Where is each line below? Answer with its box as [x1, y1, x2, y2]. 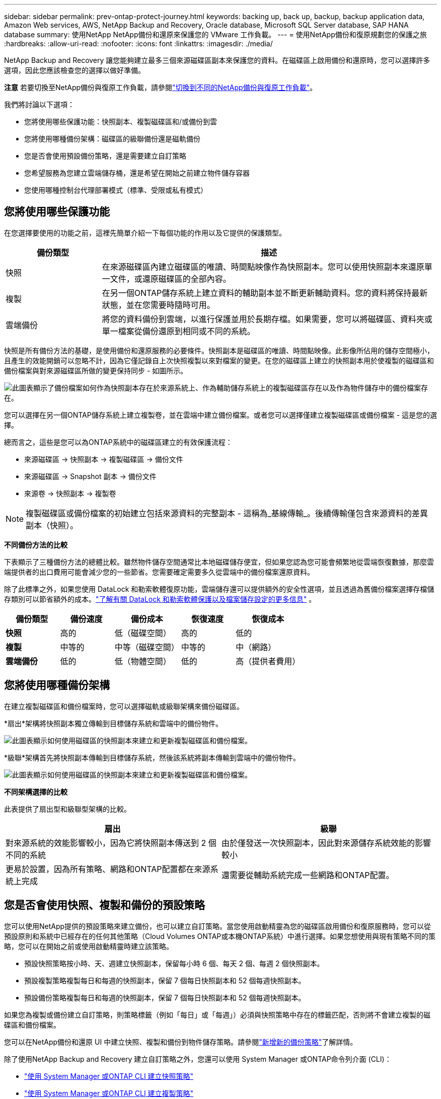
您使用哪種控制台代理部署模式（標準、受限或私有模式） [24, 186, 207, 194]
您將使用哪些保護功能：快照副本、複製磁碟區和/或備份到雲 [24, 117, 217, 126]
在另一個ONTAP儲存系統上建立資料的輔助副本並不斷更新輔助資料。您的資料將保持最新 [102, 287, 428, 298]
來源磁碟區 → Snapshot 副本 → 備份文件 [24, 472, 157, 481]
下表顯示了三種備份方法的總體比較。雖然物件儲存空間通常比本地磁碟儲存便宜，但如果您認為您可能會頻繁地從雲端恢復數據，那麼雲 [4, 557, 434, 566]
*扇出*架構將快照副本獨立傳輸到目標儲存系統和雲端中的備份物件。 [4, 719, 223, 728]
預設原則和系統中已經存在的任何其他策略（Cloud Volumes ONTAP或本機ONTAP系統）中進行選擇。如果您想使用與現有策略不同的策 [4, 931, 435, 940]
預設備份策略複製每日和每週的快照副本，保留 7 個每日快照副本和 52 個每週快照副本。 [24, 993, 306, 1002]
